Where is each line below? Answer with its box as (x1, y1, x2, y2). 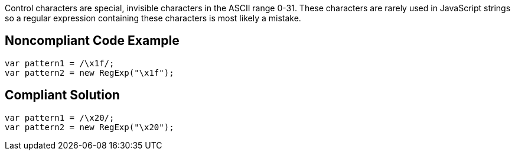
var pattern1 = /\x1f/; (5, 58, 115, 68)
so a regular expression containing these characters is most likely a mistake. (5, 13, 301, 23)
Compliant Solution (5, 88, 120, 103)
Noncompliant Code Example (5, 33, 180, 49)
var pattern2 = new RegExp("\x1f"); (5, 67, 174, 77)
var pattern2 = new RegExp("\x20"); (5, 122, 174, 132)
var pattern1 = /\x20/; (5, 112, 115, 122)
